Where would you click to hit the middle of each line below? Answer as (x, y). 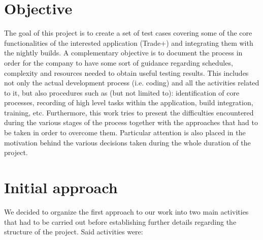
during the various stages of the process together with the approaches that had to (131, 122)
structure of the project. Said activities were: (74, 232)
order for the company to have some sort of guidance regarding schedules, (119, 62)
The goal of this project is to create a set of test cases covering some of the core (128, 33)
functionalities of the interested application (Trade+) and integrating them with (129, 42)
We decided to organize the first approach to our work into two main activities (126, 211)
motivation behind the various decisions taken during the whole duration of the (127, 142)
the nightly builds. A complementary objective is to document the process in (123, 53)
